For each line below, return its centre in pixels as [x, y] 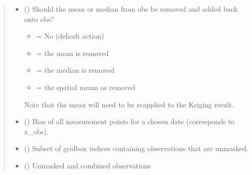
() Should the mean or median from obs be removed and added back [131, 9]
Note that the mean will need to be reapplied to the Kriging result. [129, 104]
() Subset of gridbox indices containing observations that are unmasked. [136, 148]
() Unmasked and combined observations [88, 165]
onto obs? [39, 19]
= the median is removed [76, 70]
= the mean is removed [73, 53]
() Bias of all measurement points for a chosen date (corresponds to [129, 121]
